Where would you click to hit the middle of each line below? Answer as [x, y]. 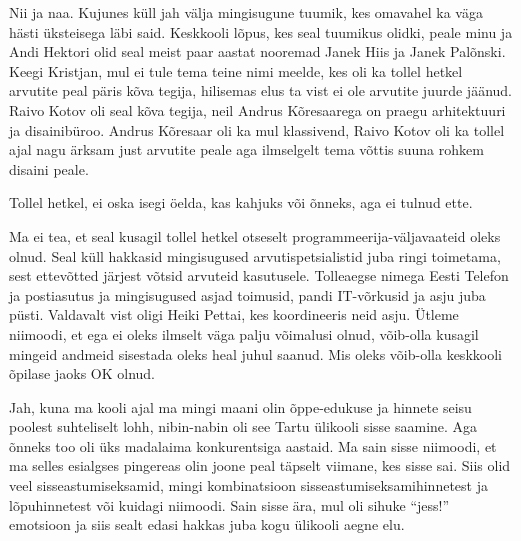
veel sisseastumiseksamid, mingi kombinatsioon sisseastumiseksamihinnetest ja [248, 485]
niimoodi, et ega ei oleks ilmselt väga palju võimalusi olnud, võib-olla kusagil [244, 333]
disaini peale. [49, 168]
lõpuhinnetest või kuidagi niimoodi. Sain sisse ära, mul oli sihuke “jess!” [229, 504]
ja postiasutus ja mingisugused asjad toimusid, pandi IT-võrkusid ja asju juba [247, 294]
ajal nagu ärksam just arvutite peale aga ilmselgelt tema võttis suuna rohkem [246, 149]
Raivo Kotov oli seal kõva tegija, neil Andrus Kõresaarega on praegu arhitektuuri [257, 109]
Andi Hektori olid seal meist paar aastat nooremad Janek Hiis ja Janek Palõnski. [257, 51]
